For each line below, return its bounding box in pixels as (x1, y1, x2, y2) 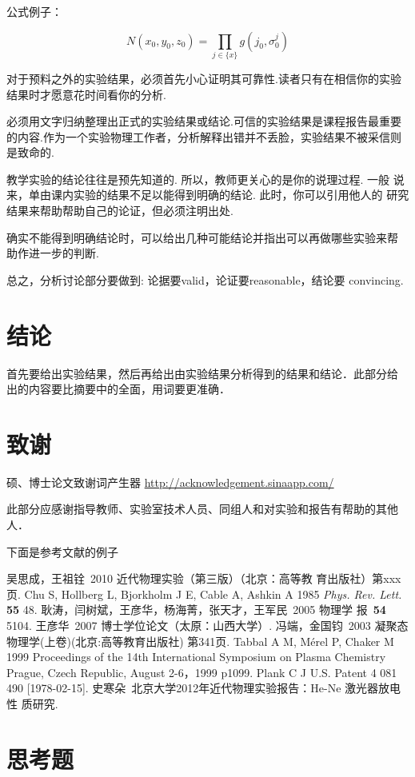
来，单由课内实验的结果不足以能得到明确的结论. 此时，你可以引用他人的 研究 (6, 186, 409, 203)
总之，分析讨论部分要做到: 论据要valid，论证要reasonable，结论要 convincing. (6, 271, 404, 288)
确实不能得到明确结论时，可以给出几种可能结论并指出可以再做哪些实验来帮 (6, 229, 398, 245)
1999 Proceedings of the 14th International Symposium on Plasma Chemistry (6, 648, 386, 665)
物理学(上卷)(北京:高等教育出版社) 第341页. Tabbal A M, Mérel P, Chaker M (6, 632, 394, 649)
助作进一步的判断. (6, 245, 99, 261)
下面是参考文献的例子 (6, 543, 118, 560)
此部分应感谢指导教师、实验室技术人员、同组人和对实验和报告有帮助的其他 (6, 500, 398, 517)
